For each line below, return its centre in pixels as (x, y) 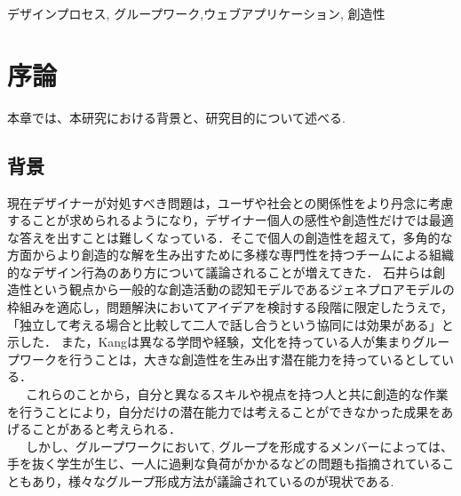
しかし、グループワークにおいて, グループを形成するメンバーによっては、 (239, 446)
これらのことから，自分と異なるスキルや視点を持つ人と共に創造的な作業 (237, 394)
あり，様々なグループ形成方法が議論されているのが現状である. (213, 481)
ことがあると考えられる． (106, 429)
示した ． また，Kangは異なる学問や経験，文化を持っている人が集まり (210, 342)
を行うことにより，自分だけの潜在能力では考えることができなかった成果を (224, 411)
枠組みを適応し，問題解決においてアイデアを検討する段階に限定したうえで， (230, 307)
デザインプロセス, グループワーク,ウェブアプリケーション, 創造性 (196, 13)
